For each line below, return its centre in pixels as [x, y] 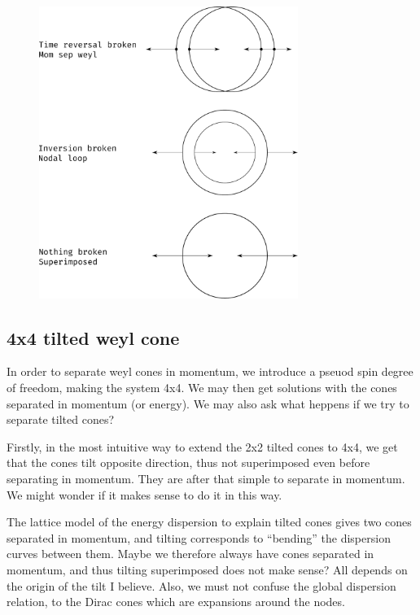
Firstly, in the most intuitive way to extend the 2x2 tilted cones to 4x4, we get [202, 446]
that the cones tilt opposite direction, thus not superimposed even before [188, 462]
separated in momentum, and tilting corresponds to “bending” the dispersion [199, 537]
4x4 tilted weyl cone [93, 337]
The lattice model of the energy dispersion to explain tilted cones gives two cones [209, 522]
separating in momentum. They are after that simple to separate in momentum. [206, 478]
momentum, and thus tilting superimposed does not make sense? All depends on [207, 569]
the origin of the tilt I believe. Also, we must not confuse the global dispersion [201, 585]
